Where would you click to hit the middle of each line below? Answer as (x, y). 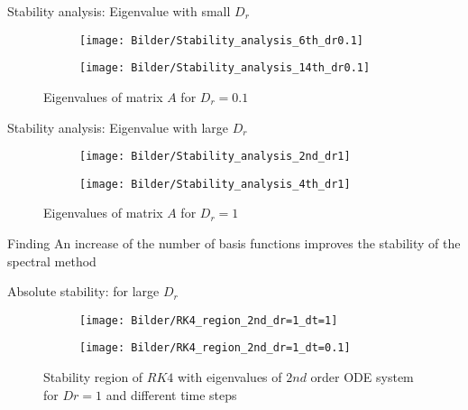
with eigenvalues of (229, 377)
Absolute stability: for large (83, 291)
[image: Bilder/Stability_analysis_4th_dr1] (215, 184)
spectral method (52, 261)
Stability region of (93, 377)
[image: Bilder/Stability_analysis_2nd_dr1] (215, 157)
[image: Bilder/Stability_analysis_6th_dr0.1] (221, 40)
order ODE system (362, 377)
